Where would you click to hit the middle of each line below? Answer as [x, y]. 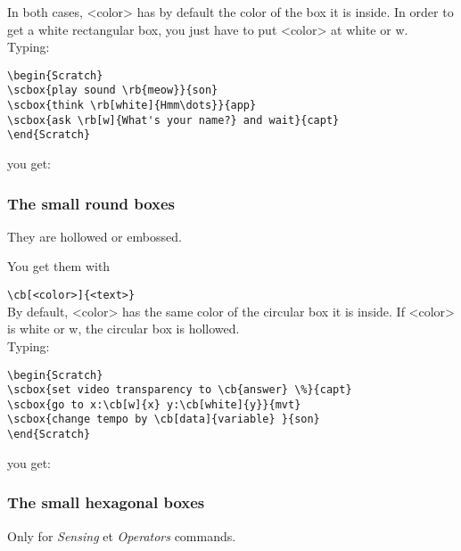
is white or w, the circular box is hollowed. [123, 329]
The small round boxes [91, 203]
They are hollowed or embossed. [95, 236]
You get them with [59, 266]
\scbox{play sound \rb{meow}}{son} [113, 90]
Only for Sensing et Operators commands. [122, 535]
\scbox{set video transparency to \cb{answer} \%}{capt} [180, 390]
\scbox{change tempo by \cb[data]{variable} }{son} [164, 419]
